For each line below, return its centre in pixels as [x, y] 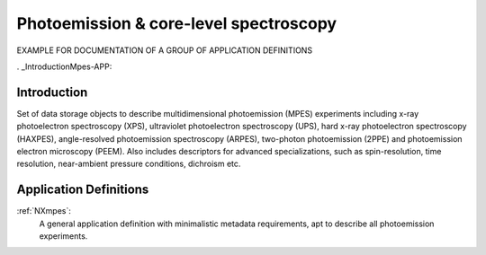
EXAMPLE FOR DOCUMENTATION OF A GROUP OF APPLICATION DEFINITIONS [165, 50]
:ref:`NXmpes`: [44, 211]
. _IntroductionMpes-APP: [64, 66]
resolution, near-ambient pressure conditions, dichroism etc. [129, 164]
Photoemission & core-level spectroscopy [177, 23]
